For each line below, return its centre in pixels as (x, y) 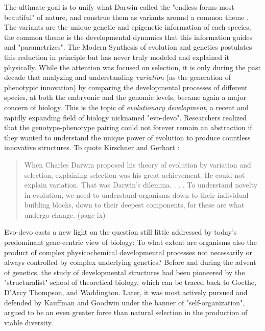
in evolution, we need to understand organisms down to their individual (136, 194)
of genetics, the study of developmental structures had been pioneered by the (125, 272)
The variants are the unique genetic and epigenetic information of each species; (128, 27)
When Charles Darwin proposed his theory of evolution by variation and (138, 164)
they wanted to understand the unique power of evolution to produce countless (127, 137)
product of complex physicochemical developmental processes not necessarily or (128, 252)
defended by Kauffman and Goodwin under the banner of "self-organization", (125, 302)
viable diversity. (29, 322)
